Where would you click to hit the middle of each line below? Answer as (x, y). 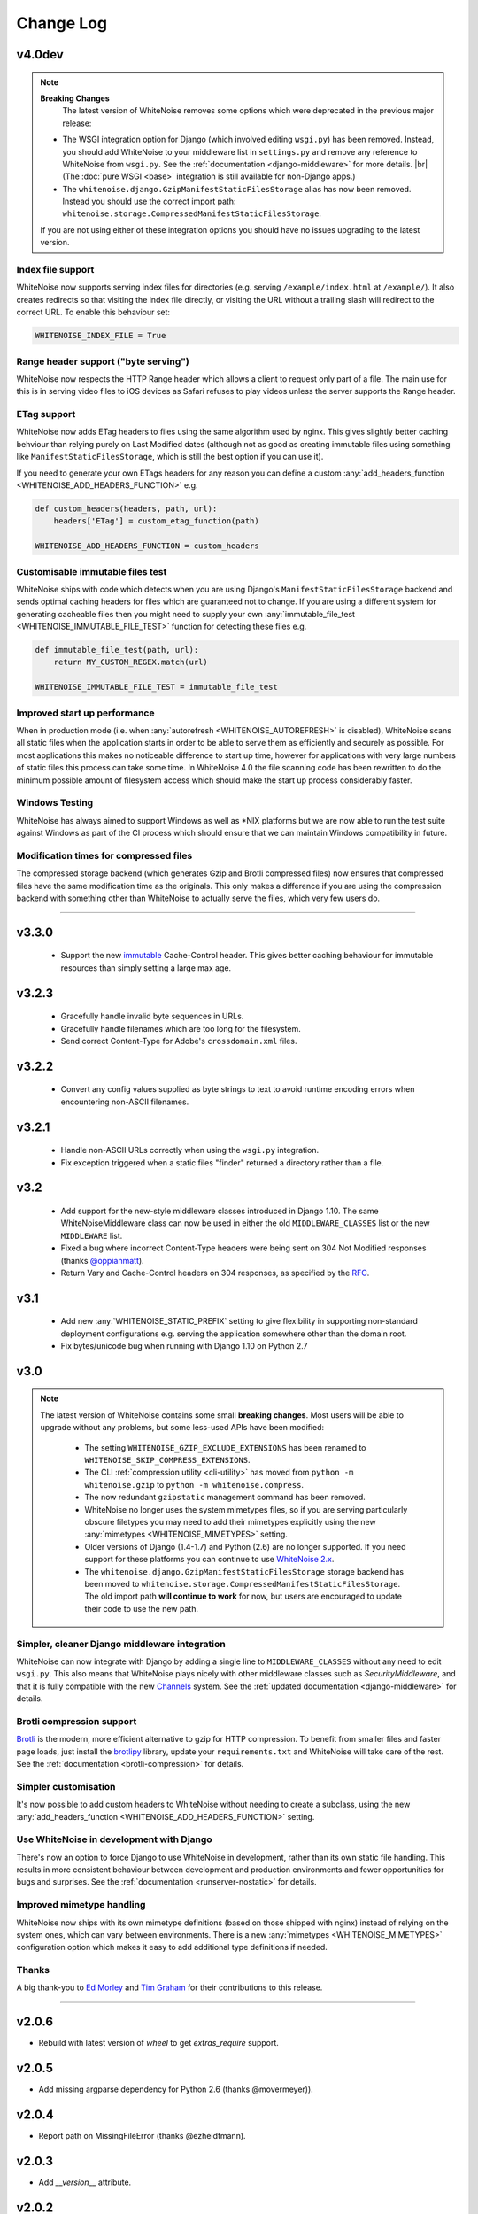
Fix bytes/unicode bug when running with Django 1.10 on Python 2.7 (184, 1346)
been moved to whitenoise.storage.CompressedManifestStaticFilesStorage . (243, 1583)
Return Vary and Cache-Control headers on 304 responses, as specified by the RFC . (215, 1273)
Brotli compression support (77, 1721)
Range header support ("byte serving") (103, 361)
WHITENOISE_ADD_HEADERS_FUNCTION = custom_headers (147, 546)
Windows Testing (55, 803)
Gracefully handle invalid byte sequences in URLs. (152, 1016)
